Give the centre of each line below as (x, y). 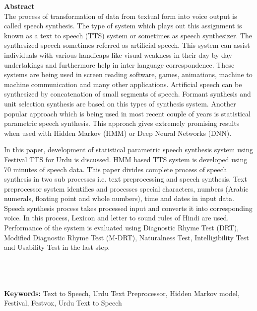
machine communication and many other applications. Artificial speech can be (123, 84)
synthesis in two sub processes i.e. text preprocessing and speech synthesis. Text (126, 179)
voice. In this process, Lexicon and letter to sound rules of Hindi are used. (117, 218)
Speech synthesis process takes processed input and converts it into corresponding (128, 208)
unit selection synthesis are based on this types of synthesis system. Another (120, 103)
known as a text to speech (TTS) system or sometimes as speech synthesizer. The (128, 35)
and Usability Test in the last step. (57, 247)
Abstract (19, 6)
